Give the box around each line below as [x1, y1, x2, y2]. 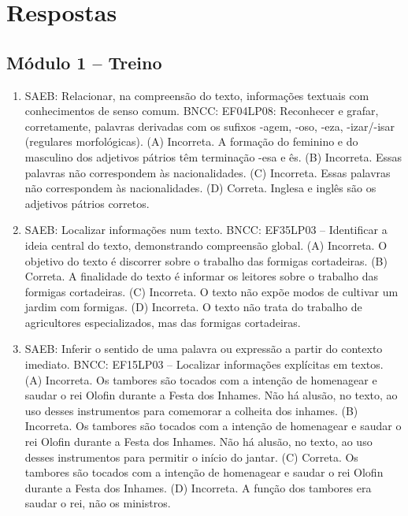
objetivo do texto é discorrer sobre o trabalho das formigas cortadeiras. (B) [24, 252, 388, 269]
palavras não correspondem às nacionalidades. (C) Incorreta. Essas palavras [24, 164, 391, 180]
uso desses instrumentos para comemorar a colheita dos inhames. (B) [24, 402, 358, 418]
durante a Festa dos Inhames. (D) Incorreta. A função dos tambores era [24, 479, 372, 496]
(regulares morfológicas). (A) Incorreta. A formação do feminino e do [24, 133, 358, 150]
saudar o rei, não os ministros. [24, 495, 171, 511]
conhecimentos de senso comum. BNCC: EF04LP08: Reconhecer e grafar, [24, 102, 379, 119]
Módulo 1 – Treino [6, 50, 162, 74]
